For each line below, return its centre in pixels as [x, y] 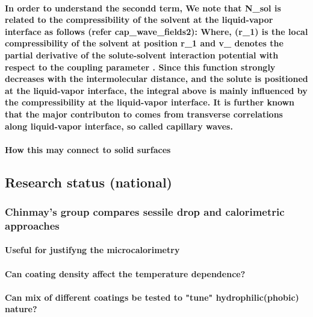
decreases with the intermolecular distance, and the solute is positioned [156, 79]
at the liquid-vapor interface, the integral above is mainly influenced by [156, 90]
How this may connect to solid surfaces [88, 149]
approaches [32, 225]
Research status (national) [88, 182]
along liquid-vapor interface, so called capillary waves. [119, 126]
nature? [21, 309]
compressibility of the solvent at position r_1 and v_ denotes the [144, 43]
